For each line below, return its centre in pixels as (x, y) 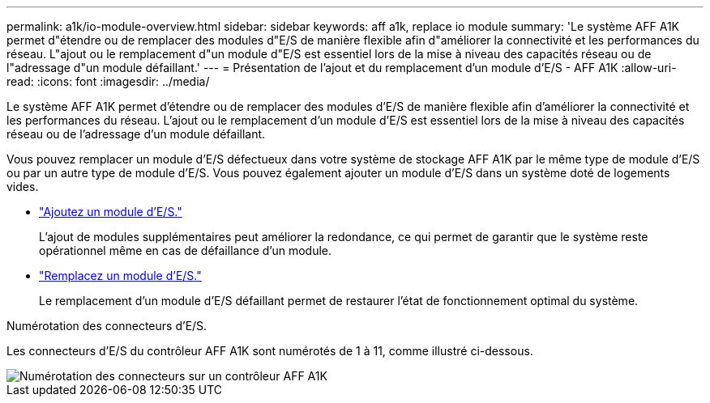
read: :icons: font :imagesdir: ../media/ (108, 81)
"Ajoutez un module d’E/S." (111, 212)
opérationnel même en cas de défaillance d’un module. (186, 250)
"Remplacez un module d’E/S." (120, 276)
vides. (23, 187)
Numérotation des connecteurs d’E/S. (107, 326)
